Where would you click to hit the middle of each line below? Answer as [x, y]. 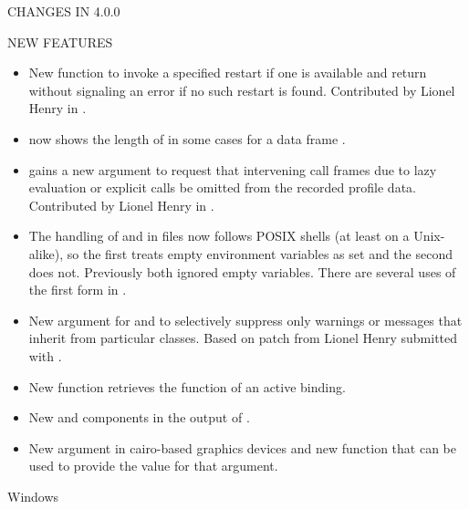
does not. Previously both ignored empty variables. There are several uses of [242, 271]
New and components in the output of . [139, 417]
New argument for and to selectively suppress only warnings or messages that [245, 320]
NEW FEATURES [60, 42]
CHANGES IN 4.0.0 [64, 11]
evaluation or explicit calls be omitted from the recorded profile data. [222, 187]
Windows [33, 496]
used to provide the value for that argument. [153, 466]
